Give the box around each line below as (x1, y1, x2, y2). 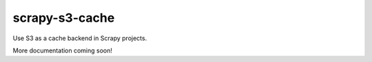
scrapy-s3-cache (12, 10, 115, 25)
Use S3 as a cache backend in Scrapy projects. (12, 34, 147, 42)
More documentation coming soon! (12, 46, 113, 55)
